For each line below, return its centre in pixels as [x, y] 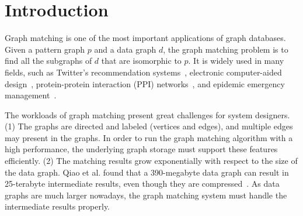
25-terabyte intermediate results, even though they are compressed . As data [142, 184]
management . [31, 95]
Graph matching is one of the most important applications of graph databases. [145, 38]
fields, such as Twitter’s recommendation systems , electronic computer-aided [143, 72]
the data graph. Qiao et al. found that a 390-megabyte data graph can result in [147, 172]
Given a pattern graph [45, 49]
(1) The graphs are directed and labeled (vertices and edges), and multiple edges [149, 126]
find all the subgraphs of [48, 61]
